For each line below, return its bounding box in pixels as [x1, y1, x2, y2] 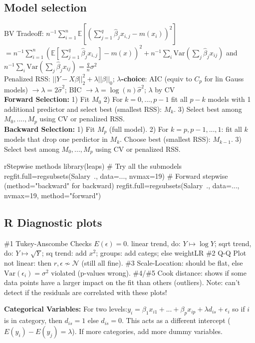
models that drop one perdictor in [4, 134, 108, 144]
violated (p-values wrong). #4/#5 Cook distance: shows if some [51, 267, 247, 278]
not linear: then [4, 258, 51, 268]
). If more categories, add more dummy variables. [72, 326, 223, 336]
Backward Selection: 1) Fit [4, 123, 95, 134]
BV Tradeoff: [4, 28, 44, 38]
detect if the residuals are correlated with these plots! [4, 287, 167, 297]
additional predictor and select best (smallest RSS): [4, 103, 162, 114]
